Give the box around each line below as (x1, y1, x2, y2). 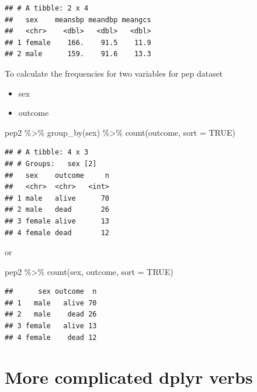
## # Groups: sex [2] (5, 159, 97, 168)
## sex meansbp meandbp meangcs (5, 15, 151, 24)
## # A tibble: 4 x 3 (5, 148, 89, 157)
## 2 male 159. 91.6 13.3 (5, 50, 151, 59)
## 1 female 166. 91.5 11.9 (5, 38, 151, 47)
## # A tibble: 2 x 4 (5, 4, 89, 12)
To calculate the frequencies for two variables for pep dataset (5, 67, 223, 79)
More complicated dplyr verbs (5, 365, 253, 389)
